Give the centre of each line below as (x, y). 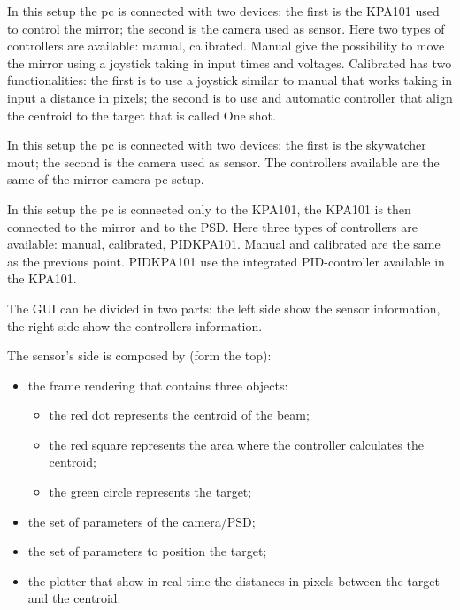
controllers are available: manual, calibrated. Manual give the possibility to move (226, 46)
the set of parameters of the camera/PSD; (142, 521)
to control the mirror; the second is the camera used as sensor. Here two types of (226, 28)
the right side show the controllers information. (135, 325)
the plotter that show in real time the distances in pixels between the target (234, 580)
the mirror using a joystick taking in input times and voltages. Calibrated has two (230, 62)
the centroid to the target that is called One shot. (142, 115)
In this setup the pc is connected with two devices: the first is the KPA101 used (223, 11)
